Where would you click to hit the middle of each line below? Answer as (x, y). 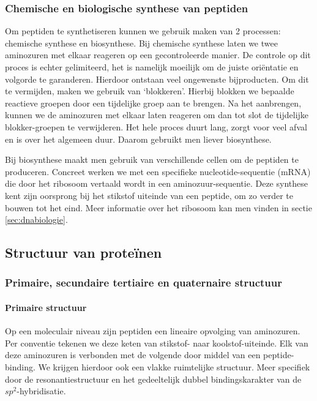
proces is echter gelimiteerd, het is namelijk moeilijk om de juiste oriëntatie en (152, 67)
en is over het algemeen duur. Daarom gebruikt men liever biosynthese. (138, 139)
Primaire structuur (46, 307)
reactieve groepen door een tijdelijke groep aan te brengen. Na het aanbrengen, (153, 103)
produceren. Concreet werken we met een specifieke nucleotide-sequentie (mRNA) (158, 171)
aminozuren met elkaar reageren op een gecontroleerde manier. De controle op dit (158, 55)
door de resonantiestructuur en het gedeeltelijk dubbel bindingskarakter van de (153, 379)
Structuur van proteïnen (84, 253)
